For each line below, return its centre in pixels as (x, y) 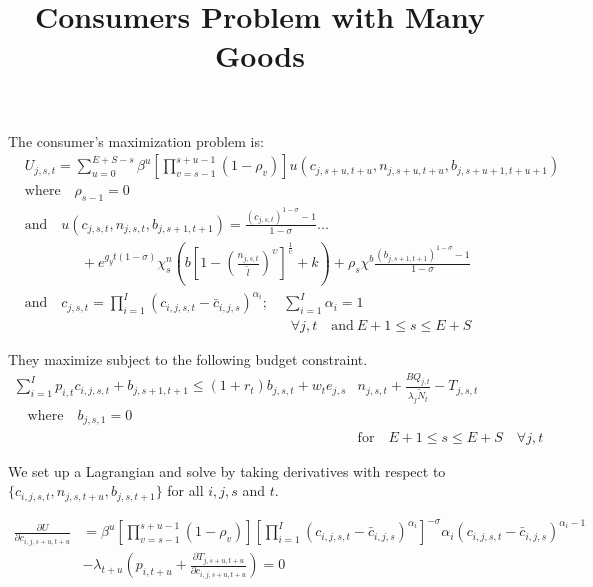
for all (185, 490)
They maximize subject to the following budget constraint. (188, 359)
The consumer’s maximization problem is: (136, 140)
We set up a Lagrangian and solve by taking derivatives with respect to (227, 470)
